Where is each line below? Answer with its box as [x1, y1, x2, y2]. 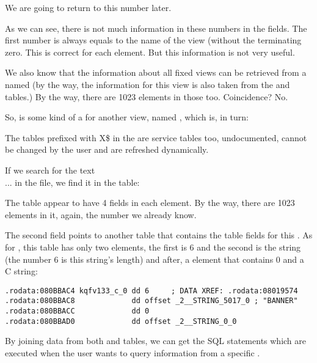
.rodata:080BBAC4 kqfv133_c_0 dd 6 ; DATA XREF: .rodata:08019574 [5, 286, 298, 295]
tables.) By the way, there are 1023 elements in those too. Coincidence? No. [5, 90, 288, 103]
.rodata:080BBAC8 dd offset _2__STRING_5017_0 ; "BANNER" [5, 296, 298, 306]
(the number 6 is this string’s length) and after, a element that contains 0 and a [5, 252, 304, 265]
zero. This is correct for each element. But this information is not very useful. [5, 45, 295, 58]
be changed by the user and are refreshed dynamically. [5, 143, 209, 156]
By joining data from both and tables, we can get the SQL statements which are [5, 334, 307, 347]
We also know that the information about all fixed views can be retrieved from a [5, 66, 307, 79]
